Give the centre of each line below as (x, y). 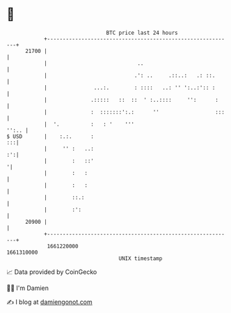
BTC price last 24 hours (142, 33)
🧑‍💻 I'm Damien (28, 288)
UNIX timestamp (141, 258)
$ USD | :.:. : (50, 136)
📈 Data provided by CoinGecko (52, 272)
